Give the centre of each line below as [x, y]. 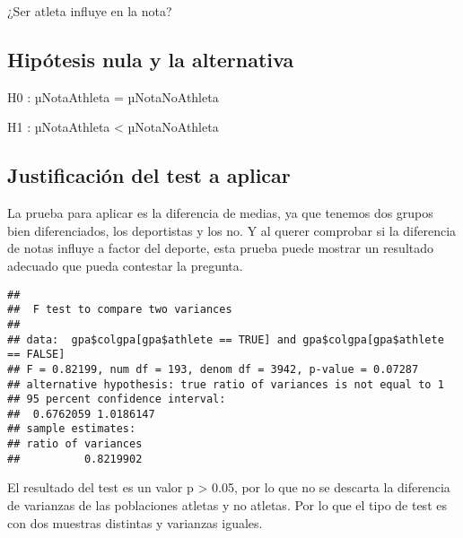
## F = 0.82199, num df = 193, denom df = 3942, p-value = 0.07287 [213, 369]
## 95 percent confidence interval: [117, 399]
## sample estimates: [72, 429]
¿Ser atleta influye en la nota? [90, 11]
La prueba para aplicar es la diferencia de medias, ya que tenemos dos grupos [220, 213]
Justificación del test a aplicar [149, 175]
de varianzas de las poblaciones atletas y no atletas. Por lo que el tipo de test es [227, 505]
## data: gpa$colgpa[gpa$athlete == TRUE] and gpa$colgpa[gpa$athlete [226, 339]
